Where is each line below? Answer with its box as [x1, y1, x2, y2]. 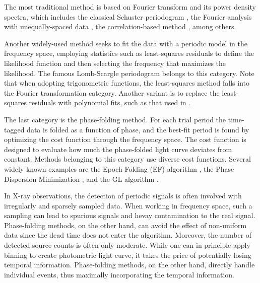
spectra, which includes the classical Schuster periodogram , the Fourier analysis [4, 11, 252, 22]
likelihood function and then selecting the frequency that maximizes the [4, 57, 226, 68]
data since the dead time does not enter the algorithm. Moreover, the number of [4, 230, 252, 240]
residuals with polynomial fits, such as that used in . [29, 97, 191, 108]
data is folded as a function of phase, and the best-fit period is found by [27, 124, 249, 134]
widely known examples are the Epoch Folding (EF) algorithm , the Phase [4, 163, 234, 174]
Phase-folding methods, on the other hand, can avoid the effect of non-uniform [4, 220, 247, 230]
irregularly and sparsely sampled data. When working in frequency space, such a [4, 200, 252, 210]
